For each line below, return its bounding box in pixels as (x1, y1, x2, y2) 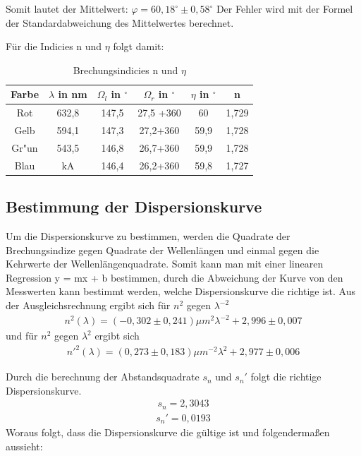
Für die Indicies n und (6, 39, 102, 54)
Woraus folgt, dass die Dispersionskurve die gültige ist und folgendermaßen (6, 425, 330, 440)
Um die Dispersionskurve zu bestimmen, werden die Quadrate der (6, 229, 290, 244)
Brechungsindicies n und (73, 62, 178, 77)
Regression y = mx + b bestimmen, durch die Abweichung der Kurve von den (6, 270, 343, 284)
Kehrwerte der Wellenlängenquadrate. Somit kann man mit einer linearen (6, 256, 324, 271)
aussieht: (6, 439, 43, 454)
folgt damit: (113, 39, 164, 54)
